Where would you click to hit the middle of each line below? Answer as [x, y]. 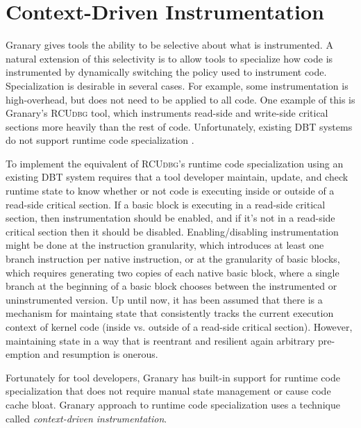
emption [23, 354]
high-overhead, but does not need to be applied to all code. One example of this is [180, 99]
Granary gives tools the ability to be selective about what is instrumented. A [169, 45]
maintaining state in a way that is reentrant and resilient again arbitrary [160, 340]
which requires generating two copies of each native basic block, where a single [173, 272]
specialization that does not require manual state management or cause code [168, 391]
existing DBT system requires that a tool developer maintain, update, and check [177, 177]
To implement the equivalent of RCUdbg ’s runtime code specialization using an [175, 163]
